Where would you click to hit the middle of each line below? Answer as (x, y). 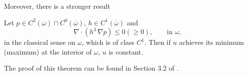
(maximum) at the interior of (48, 51)
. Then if (157, 42)
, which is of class (108, 42)
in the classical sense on (40, 42)
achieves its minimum (212, 42)
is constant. (126, 51)
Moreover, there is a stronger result (57, 6)
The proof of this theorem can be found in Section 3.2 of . (91, 68)
